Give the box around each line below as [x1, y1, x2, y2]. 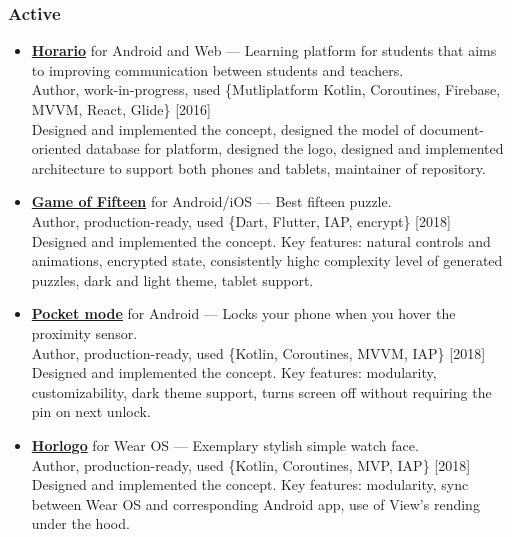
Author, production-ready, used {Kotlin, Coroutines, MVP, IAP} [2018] [31, 454, 471, 475]
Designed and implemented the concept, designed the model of [31, 118, 415, 139]
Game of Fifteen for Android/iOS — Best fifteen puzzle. [31, 191, 392, 212]
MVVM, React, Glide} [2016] [31, 99, 211, 119]
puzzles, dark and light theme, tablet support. [31, 269, 314, 290]
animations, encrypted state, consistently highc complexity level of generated [31, 250, 503, 271]
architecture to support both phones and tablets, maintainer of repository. [31, 157, 486, 178]
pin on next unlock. [31, 401, 151, 422]
